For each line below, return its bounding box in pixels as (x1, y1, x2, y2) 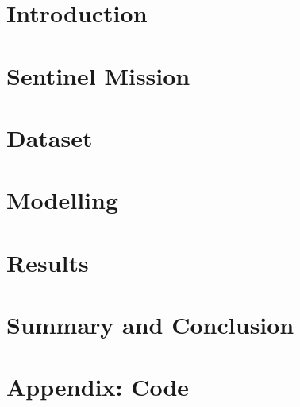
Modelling (6, 184, 119, 216)
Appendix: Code (6, 370, 190, 403)
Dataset (6, 121, 93, 153)
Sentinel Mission (6, 59, 190, 91)
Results (6, 246, 89, 278)
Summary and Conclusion (6, 308, 294, 341)
